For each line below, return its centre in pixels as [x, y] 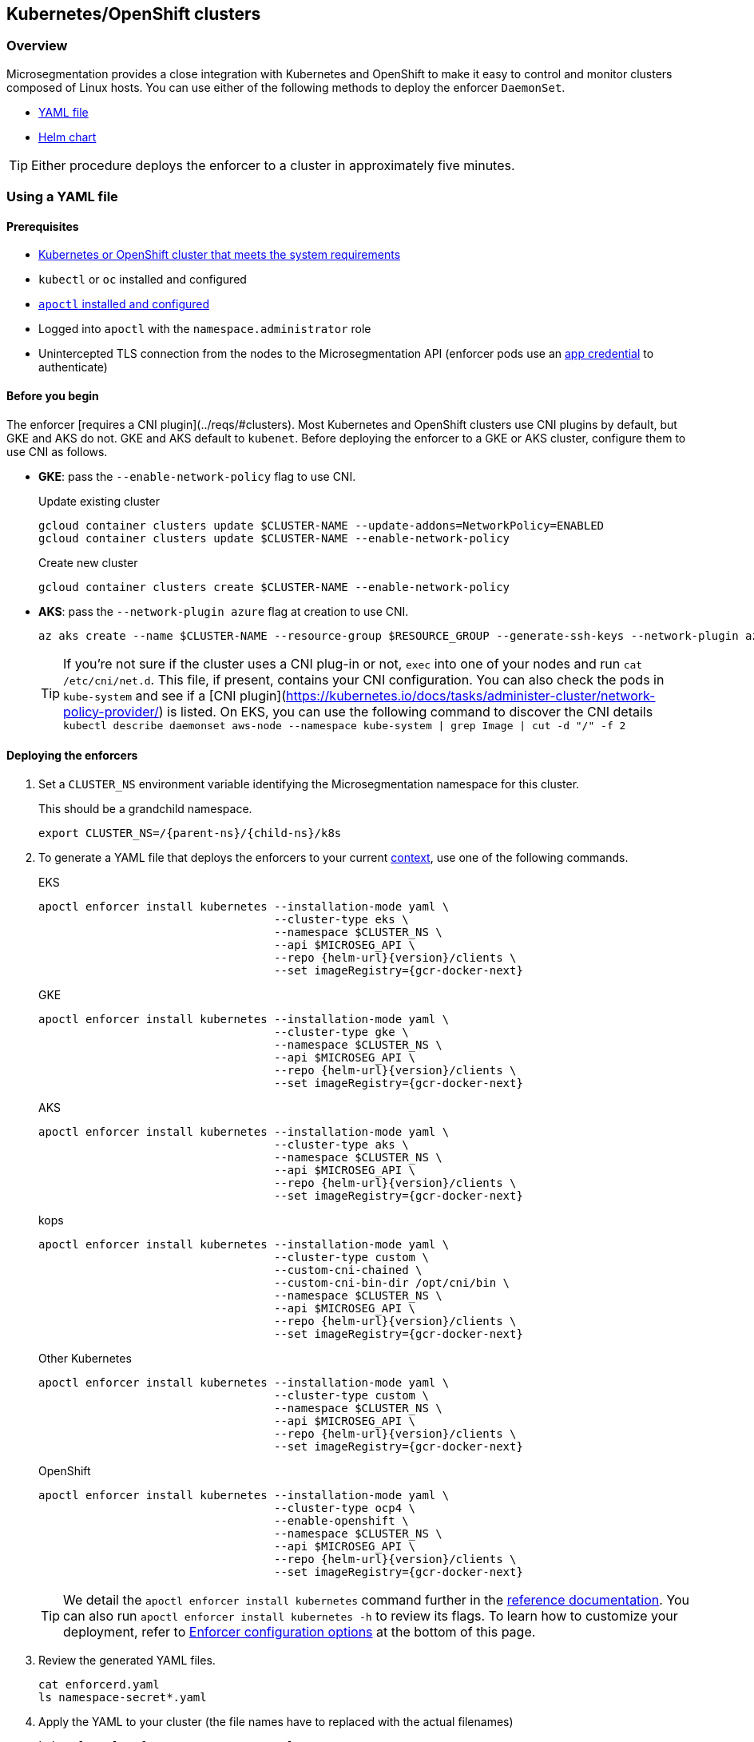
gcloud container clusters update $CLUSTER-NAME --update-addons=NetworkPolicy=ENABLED [321, 525]
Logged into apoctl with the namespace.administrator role [205, 329]
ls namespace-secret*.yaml [123, 1697]
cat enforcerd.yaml [99, 1684]
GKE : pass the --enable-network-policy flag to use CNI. [197, 476]
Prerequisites [43, 226]
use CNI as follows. [57, 451]
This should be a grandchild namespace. [145, 808]
